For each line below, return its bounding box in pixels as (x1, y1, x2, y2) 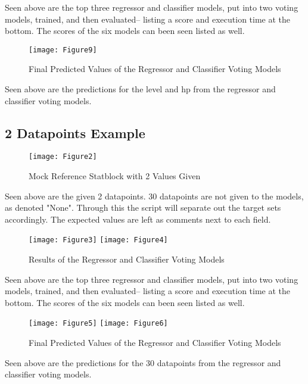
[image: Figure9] (29, 45, 97, 54)
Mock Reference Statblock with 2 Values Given (29, 170, 201, 182)
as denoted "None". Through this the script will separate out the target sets (5, 201, 281, 214)
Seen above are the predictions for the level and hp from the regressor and (5, 83, 276, 95)
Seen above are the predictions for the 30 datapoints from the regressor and (5, 356, 281, 369)
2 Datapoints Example (5, 123, 145, 142)
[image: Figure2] (29, 152, 97, 161)
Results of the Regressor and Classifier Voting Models (29, 253, 225, 266)
